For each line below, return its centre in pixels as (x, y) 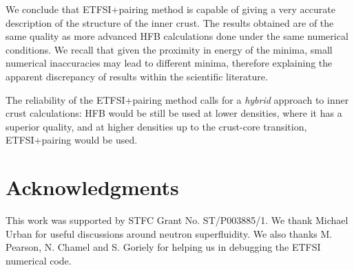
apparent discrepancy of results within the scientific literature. (137, 76)
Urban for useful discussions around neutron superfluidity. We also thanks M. (169, 233)
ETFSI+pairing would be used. (72, 140)
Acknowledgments (92, 187)
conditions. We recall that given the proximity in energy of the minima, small (169, 49)
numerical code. (39, 260)
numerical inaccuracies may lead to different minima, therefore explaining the (169, 63)
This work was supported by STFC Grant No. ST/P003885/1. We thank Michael (177, 220)
